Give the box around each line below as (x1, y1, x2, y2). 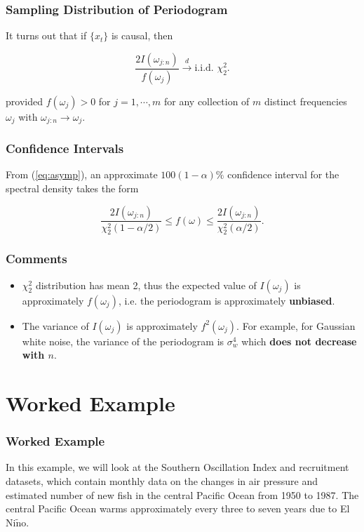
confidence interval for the (227, 167, 339, 182)
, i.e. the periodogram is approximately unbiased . (118, 293, 335, 307)
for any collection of (164, 93, 250, 108)
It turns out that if (6, 28, 87, 43)
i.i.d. (194, 63, 214, 74)
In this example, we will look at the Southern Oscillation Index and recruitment (6, 460, 349, 474)
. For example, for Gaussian (236, 318, 356, 333)
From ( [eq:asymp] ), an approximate (6, 167, 158, 182)
